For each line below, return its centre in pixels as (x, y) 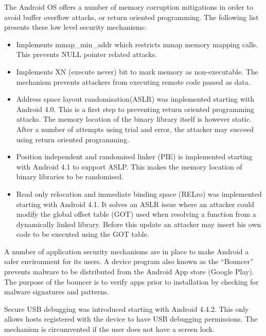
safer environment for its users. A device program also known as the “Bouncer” (129, 261)
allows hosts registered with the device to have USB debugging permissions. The (131, 319)
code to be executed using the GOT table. (83, 234)
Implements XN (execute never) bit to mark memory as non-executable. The (137, 71)
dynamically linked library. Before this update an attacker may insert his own (139, 224)
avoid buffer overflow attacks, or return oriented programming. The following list (131, 17)
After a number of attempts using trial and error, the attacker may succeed (135, 129)
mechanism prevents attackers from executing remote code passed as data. (133, 81)
